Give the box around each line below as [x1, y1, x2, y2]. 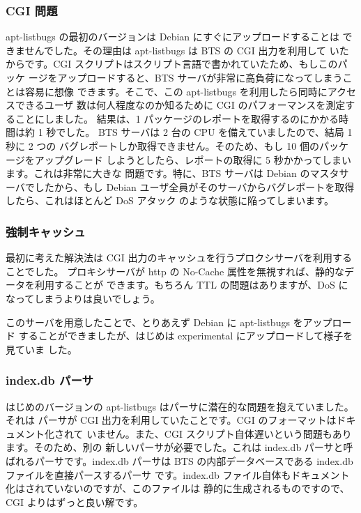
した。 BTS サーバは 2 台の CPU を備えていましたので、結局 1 [66, 125, 353, 139]
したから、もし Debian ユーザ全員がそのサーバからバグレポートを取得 [34, 179, 355, 194]
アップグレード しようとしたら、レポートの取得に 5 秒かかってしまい [34, 152, 352, 167]
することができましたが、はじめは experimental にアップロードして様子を [18, 328, 353, 343]
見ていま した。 [6, 342, 77, 356]
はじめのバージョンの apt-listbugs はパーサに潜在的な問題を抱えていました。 [6, 399, 354, 413]
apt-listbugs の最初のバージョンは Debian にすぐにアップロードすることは [6, 29, 339, 44]
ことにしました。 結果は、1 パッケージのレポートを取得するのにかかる [15, 111, 339, 125]
